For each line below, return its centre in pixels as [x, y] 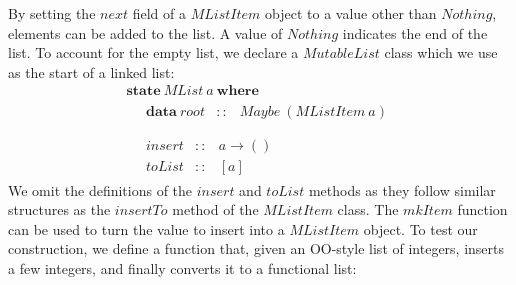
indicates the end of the [415, 32]
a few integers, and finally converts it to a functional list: [182, 267]
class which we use [441, 52]
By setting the [52, 13]
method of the [215, 209]
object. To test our [420, 228]
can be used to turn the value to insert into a [146, 228]
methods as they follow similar [402, 189]
